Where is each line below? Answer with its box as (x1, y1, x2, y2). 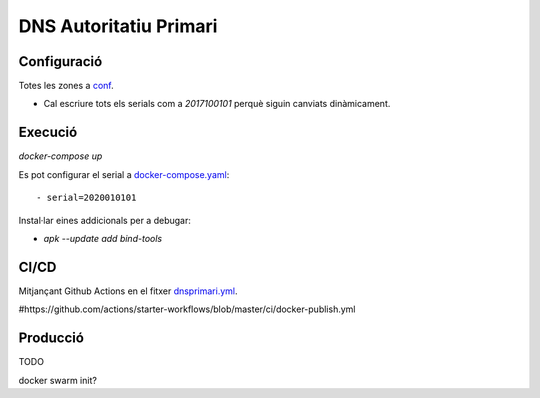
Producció (18, 330, 85, 347)
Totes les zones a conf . (18, 80, 114, 92)
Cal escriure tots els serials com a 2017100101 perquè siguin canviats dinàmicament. (43, 98, 391, 110)
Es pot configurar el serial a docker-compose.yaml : (18, 168, 230, 180)
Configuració (18, 53, 103, 70)
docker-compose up (18, 150, 103, 162)
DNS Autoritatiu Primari (18, 15, 218, 37)
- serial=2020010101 (36, 192, 137, 204)
